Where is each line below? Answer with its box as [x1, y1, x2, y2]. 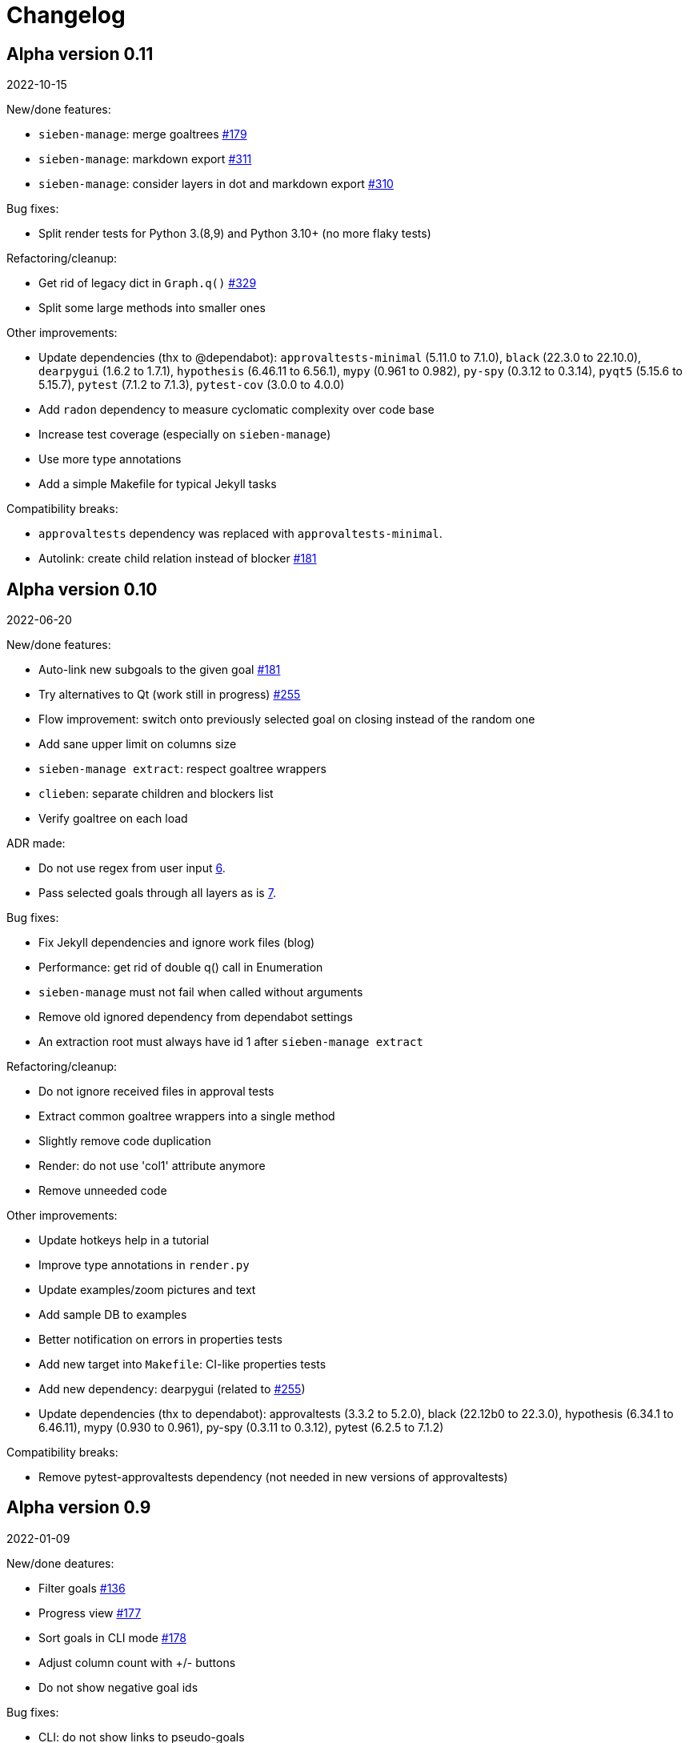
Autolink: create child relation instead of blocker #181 [38, 551, 317, 566]
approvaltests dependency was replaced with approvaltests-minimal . [38, 527, 443, 541]
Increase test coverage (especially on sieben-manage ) [38, 427, 331, 442]
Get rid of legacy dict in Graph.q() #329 [38, 276, 257, 290]
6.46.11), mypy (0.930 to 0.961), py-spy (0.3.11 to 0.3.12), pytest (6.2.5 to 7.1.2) [38, 1420, 444, 1435]
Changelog [6, 2, 126, 29]
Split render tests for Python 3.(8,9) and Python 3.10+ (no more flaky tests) [38, 226, 431, 241]
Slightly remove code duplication [38, 1134, 211, 1148]
